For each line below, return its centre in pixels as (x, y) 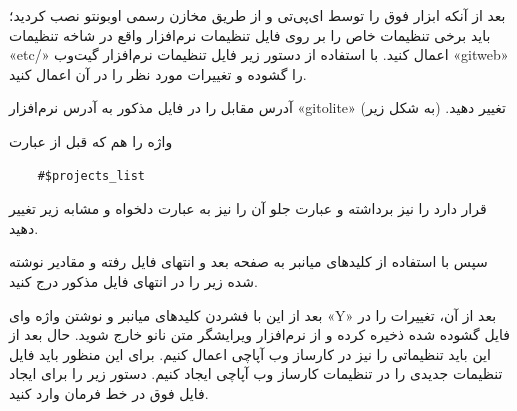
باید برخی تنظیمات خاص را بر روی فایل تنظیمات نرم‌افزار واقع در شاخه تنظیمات (250, 34)
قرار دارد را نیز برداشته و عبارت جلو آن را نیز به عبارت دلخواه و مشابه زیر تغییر (248, 208)
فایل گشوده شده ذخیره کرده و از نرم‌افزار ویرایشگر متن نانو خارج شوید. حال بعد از (259, 334)
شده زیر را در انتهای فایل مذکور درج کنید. (133, 280)
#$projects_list (91, 175)
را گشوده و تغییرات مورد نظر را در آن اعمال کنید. (158, 73)
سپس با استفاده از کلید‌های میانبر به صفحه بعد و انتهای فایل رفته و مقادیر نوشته (248, 261)
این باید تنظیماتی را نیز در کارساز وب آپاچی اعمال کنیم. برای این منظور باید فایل (250, 353)
